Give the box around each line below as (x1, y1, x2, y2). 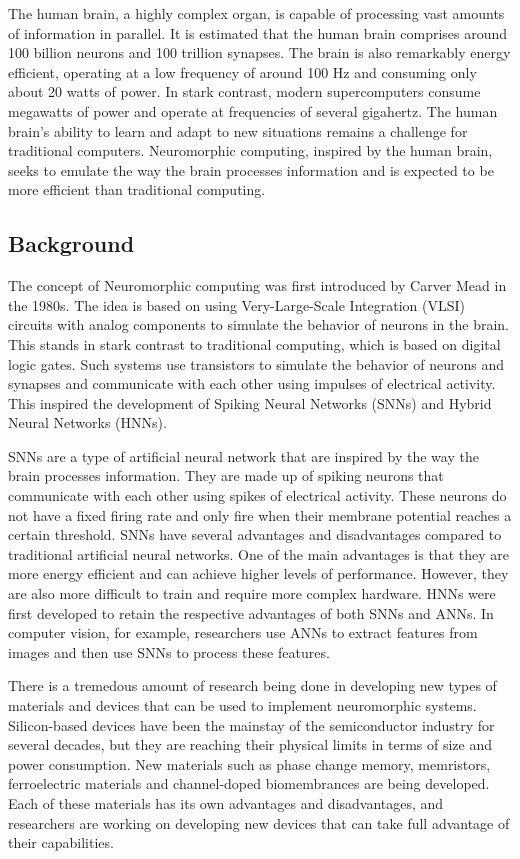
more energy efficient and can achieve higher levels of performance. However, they (8, 563, 509, 584)
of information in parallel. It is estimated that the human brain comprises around (8, 22, 508, 43)
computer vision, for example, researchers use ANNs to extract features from (8, 622, 478, 643)
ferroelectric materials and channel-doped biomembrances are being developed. (8, 773, 490, 794)
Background (8, 228, 135, 259)
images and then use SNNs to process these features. (8, 641, 330, 662)
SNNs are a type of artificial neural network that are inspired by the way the (8, 445, 479, 466)
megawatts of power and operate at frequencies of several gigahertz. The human (8, 100, 498, 121)
